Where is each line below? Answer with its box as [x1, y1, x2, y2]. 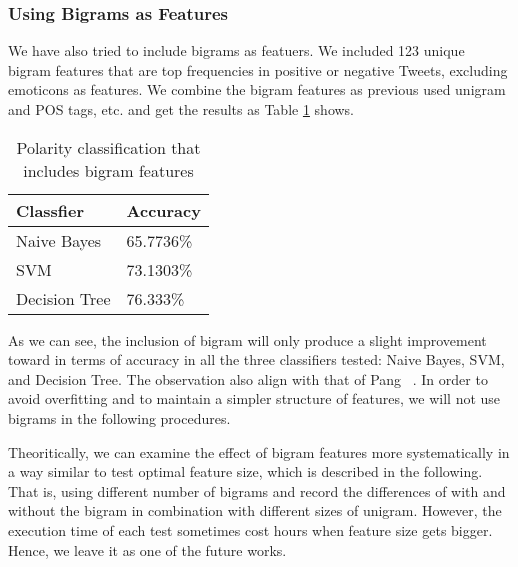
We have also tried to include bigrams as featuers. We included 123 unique [8, 40, 465, 61]
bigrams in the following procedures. [8, 407, 231, 428]
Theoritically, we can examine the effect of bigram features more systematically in [8, 441, 510, 462]
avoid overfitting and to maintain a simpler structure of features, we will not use [8, 388, 501, 409]
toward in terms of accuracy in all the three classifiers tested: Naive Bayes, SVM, [8, 349, 505, 370]
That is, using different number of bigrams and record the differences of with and [8, 480, 506, 501]
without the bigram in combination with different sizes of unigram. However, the [8, 500, 502, 521]
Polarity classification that [16, 135, 201, 159]
